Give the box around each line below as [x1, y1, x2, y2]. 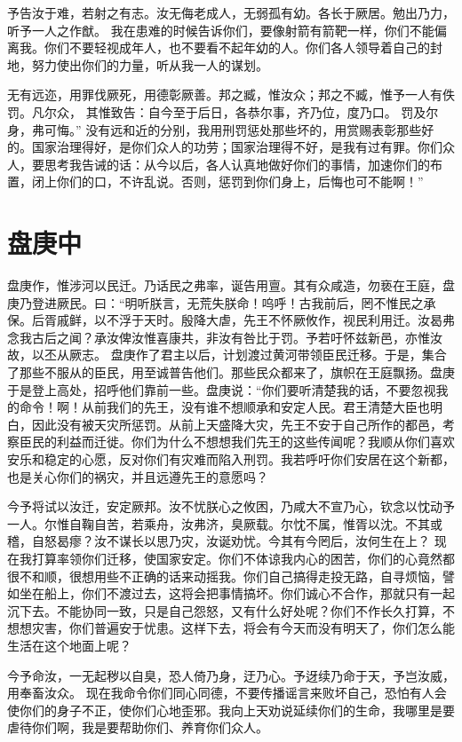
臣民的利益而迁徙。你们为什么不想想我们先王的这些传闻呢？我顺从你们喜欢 [19, 432, 455, 451]
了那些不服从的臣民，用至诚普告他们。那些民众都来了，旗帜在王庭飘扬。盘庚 [7, 363, 455, 382]
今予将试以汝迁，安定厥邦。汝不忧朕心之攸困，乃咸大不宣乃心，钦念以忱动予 [7, 497, 455, 516]
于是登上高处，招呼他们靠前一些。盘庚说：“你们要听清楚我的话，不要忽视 [7, 380, 436, 399]
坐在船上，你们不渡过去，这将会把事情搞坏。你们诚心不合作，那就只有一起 [19, 584, 455, 603]
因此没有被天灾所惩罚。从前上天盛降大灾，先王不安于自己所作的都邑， [31, 414, 442, 433]
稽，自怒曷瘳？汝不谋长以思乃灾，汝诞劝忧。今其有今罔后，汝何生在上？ [7, 532, 430, 550]
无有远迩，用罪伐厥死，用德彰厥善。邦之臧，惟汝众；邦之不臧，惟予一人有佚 [7, 85, 455, 104]
